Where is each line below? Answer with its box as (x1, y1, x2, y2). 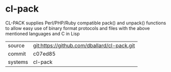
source (8, 42, 25, 49)
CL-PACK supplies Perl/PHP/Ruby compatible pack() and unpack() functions (5, 20, 166, 26)
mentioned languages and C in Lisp (5, 30, 80, 37)
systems (8, 58, 28, 65)
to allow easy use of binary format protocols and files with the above (5, 25, 150, 31)
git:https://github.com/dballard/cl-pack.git (33, 42, 135, 49)
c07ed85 (33, 50, 56, 57)
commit (8, 50, 26, 57)
